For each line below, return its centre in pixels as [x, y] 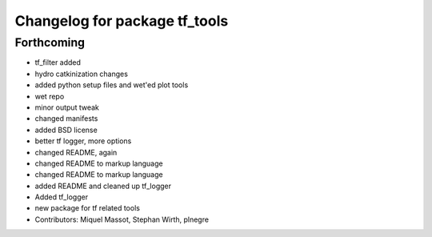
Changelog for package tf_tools [122, 21]
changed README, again [76, 152]
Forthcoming [50, 42]
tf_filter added [58, 62]
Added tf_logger [61, 197]
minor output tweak [67, 107]
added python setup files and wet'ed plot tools [112, 85]
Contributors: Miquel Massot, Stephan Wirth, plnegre [122, 219]
